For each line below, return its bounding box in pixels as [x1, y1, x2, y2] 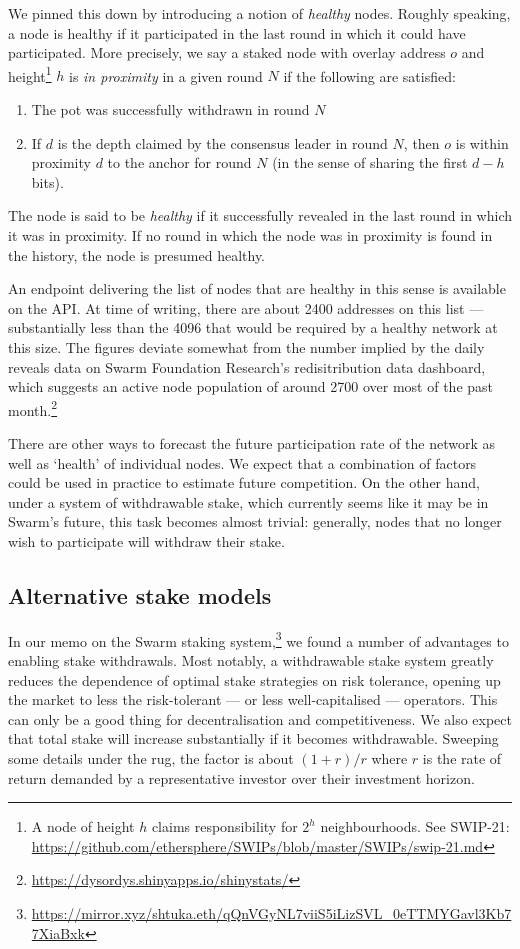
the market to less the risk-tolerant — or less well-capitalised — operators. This [8, 689, 498, 710]
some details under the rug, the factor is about [8, 747, 294, 768]
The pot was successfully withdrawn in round [31, 99, 310, 120]
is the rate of [422, 747, 502, 768]
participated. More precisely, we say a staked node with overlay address [8, 42, 446, 63]
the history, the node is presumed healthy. [8, 244, 265, 265]
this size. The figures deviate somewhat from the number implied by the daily [8, 336, 485, 357]
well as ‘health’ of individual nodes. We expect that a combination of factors [8, 452, 477, 473]
